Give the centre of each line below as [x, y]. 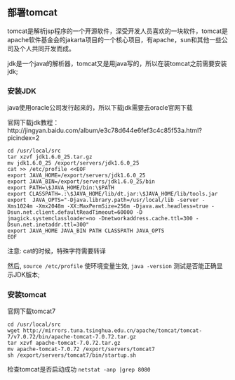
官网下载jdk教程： [33, 122]
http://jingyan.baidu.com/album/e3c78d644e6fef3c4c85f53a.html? [105, 131]
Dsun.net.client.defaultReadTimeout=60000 [70, 213]
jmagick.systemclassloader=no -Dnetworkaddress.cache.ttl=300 [100, 219]
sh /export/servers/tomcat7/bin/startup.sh [72, 355]
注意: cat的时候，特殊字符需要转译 [57, 251]
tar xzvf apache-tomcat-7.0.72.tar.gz [64, 343]
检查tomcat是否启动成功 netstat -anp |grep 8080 [79, 369]
